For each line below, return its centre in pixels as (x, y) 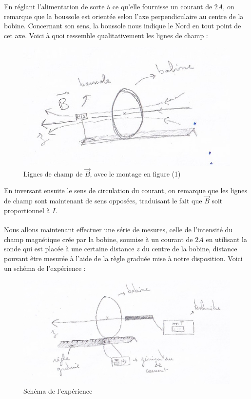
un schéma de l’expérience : (45, 268)
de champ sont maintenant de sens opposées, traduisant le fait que (103, 201)
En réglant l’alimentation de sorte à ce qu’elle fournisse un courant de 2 (111, 6)
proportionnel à (27, 211)
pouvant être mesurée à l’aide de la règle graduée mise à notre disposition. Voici (123, 258)
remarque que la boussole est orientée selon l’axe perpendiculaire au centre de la (124, 16)
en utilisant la (226, 239)
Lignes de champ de (53, 174)
